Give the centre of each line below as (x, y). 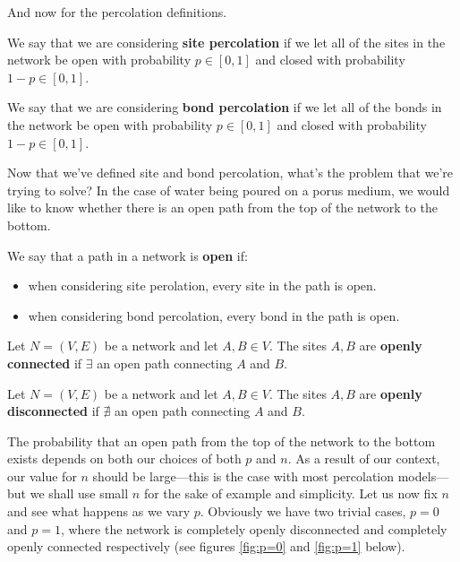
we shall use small (79, 493)
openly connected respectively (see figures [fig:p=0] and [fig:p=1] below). (206, 546)
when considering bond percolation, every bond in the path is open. (214, 315)
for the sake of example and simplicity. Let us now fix (290, 493)
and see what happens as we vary (99, 511)
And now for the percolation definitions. (117, 12)
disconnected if (53, 411)
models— (423, 476)
